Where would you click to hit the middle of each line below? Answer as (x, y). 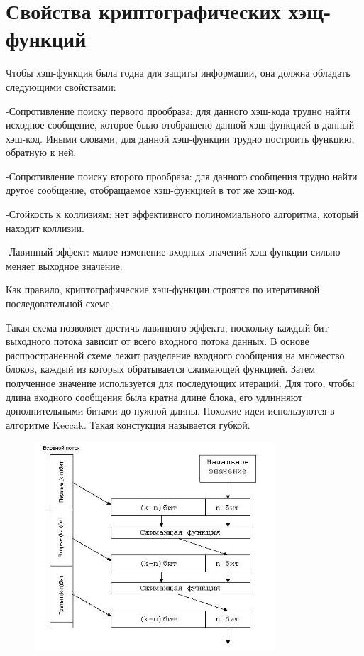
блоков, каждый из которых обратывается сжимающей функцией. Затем (161, 369)
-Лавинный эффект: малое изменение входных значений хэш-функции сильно (173, 252)
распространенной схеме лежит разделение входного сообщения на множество (175, 355)
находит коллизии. (45, 228)
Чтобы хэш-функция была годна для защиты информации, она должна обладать (178, 73)
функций (46, 39)
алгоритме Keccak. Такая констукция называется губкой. (128, 424)
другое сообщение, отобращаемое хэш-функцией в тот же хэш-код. (150, 190)
